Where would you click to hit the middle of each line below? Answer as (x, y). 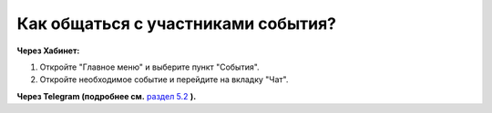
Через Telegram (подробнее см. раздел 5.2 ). (107, 96)
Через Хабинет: (48, 51)
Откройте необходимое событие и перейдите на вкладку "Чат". (164, 80)
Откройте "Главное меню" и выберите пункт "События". (149, 67)
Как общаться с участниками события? (177, 24)
